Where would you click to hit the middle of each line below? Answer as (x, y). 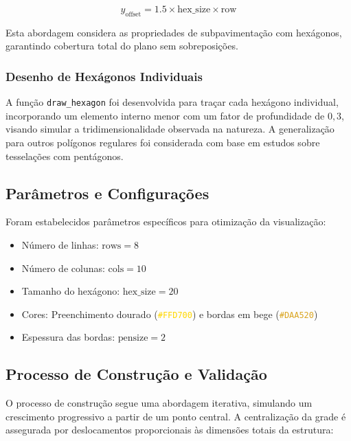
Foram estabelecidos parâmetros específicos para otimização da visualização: (166, 222)
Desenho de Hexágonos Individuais (104, 76)
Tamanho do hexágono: (71, 291)
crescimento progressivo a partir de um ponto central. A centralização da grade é (176, 416)
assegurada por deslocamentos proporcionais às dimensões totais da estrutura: (170, 430)
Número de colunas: (63, 268)
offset (133, 14)
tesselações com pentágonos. (65, 156)
